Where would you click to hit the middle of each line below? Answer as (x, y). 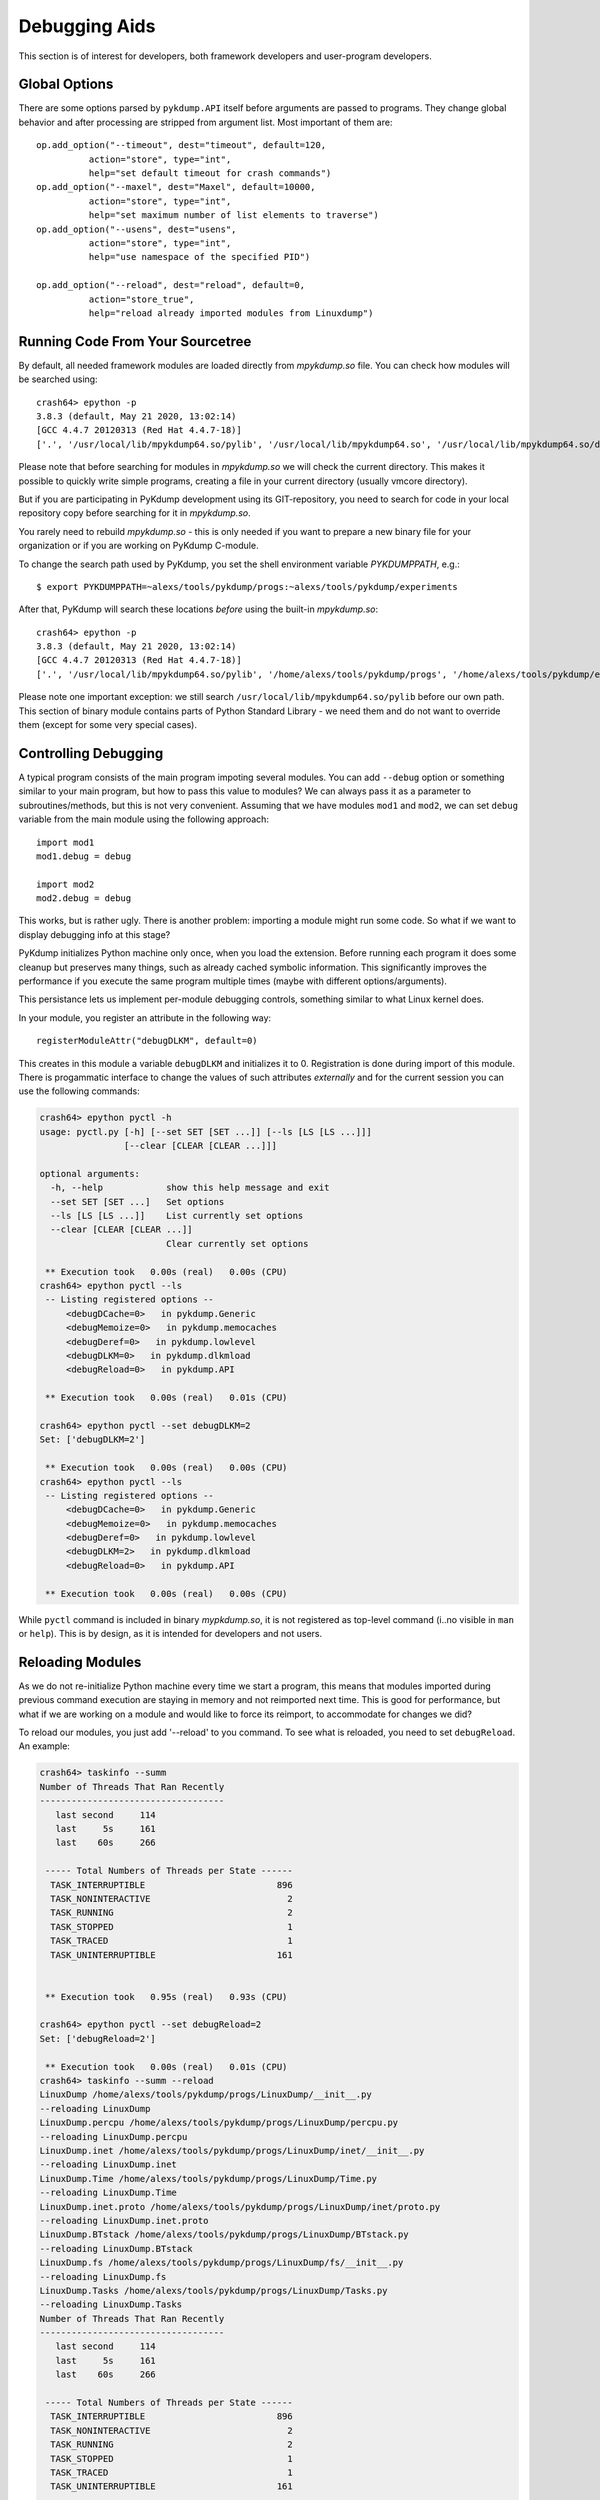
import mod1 (65, 842)
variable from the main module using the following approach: (144, 819)
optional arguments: (89, 1173)
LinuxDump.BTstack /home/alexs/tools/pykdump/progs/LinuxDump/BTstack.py (224, 2234)
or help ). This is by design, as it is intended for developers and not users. (170, 1633)
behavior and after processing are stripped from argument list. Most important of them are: (205, 122)
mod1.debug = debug (84, 856)
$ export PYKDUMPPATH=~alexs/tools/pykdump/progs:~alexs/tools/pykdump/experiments (247, 586)
